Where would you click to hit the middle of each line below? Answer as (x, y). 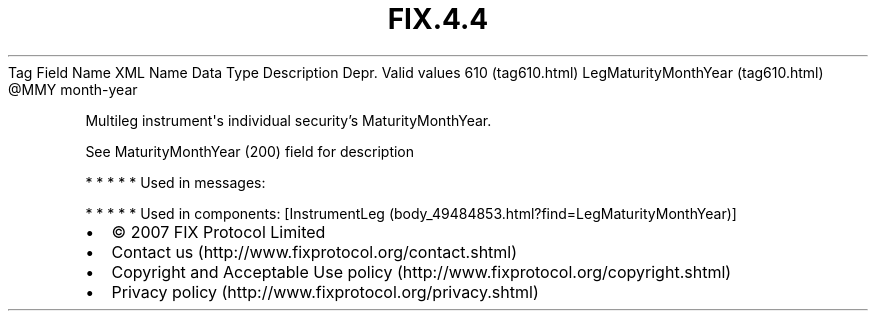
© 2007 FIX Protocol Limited (218, 231)
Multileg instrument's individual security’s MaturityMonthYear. (288, 120)
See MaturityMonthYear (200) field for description (250, 151)
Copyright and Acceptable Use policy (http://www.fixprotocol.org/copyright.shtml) (421, 271)
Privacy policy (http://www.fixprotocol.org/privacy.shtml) (325, 291)
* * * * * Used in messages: (175, 182)
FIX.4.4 (438, 19)
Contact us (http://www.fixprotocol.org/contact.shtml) (314, 251)
